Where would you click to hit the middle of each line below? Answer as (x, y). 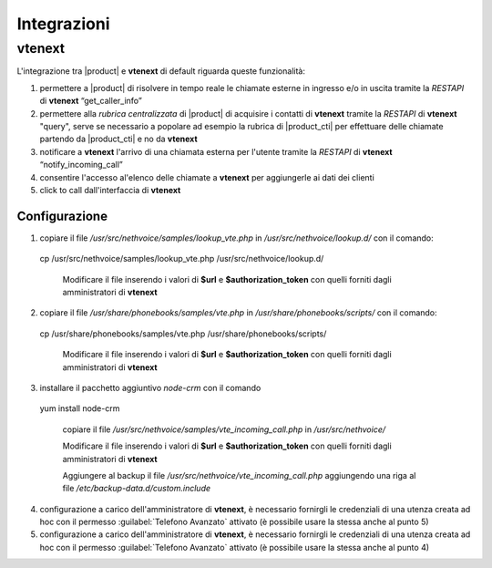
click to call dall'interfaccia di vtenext (110, 190)
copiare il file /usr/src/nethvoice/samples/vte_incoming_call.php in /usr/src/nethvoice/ (224, 429)
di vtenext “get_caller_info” (91, 101)
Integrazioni (63, 24)
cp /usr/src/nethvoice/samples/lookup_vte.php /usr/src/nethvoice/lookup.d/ (182, 259)
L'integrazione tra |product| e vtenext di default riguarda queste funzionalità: (161, 71)
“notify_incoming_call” (81, 165)
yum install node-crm (80, 408)
